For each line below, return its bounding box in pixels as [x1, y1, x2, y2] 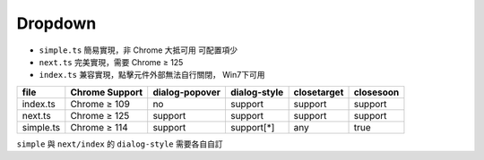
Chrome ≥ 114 [70, 121, 129, 133]
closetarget [293, 86, 344, 98]
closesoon [353, 86, 400, 98]
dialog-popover [152, 86, 221, 98]
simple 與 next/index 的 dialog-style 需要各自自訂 [16, 139, 223, 149]
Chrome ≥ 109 [70, 97, 130, 110]
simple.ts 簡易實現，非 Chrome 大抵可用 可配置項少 [39, 45, 238, 55]
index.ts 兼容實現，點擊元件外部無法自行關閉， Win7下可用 [39, 70, 265, 80]
